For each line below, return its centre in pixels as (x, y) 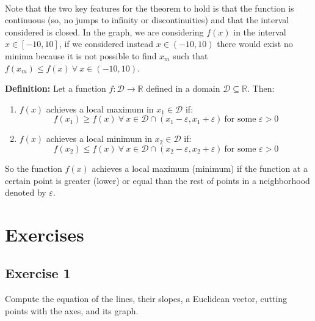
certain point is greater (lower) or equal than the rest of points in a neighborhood (157, 180)
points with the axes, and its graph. (72, 310)
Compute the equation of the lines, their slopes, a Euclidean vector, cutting (146, 299)
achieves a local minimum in (99, 138)
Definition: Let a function (56, 88)
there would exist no (255, 44)
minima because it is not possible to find (81, 55)
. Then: (261, 88)
